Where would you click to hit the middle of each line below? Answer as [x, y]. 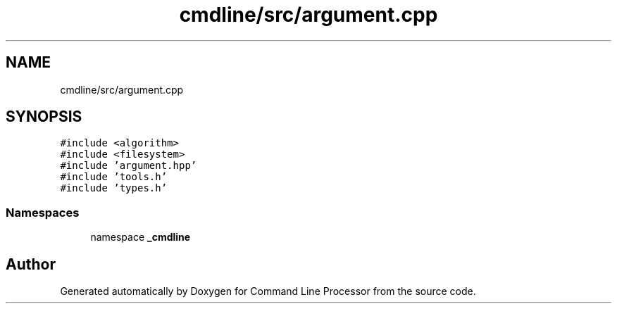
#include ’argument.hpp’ [129, 166]
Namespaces [43, 212]
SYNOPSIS [44, 117]
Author [31, 264]
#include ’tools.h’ [114, 177]
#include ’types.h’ [114, 188]
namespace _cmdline [141, 237]
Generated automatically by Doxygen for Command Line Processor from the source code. [268, 291]
